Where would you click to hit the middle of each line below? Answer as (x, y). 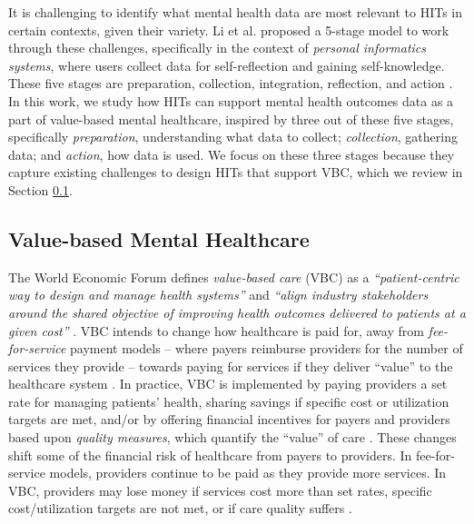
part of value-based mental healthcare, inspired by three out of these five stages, (231, 119)
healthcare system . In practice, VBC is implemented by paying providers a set (228, 384)
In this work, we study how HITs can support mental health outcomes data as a (231, 100)
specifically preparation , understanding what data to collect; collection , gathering (233, 137)
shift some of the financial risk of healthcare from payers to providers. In (210, 455)
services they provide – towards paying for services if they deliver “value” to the (231, 366)
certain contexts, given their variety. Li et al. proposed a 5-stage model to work (229, 30)
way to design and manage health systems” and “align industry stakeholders (218, 295)
